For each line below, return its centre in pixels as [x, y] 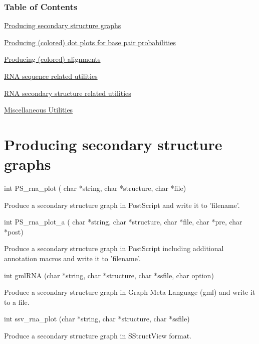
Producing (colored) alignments [52, 59]
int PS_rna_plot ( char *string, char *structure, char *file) [95, 188]
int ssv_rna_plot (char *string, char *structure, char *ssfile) [97, 319]
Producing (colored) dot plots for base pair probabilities [90, 42]
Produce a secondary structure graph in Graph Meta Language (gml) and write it [130, 292]
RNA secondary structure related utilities [68, 93]
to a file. [17, 302]
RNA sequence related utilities [51, 76]
